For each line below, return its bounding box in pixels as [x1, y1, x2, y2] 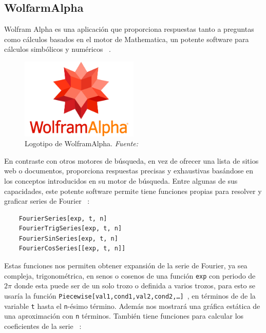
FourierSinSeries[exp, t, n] [18, 234, 118, 242]
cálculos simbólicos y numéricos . [4, 44, 111, 54]
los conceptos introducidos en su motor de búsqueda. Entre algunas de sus [4, 175, 238, 186]
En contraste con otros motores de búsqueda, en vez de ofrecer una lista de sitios [4, 155, 259, 166]
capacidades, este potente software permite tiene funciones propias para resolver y [4, 185, 262, 196]
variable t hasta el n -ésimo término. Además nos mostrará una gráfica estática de [4, 300, 260, 311]
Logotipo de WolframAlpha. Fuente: [25, 138, 138, 149]
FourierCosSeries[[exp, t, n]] [18, 245, 126, 252]
